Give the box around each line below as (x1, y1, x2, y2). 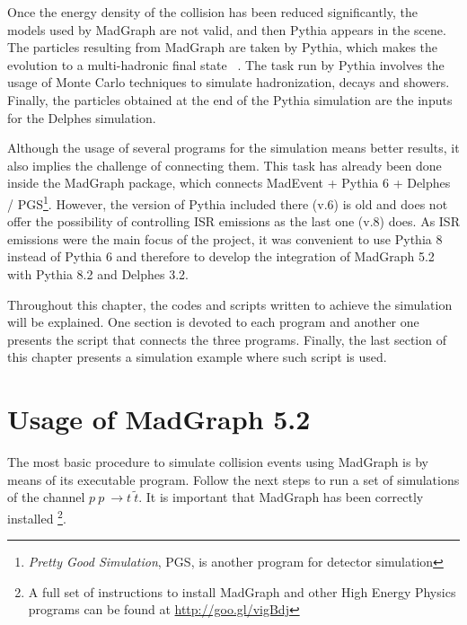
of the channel (7, 488, 85, 506)
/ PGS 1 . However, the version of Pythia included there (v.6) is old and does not (7, 191, 448, 213)
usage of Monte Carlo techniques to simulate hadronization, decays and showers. (7, 73, 450, 92)
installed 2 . (7, 506, 66, 527)
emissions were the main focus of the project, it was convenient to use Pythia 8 (7, 229, 443, 248)
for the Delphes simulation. (7, 108, 156, 127)
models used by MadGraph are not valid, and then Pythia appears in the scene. (7, 20, 446, 39)
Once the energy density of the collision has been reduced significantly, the (7, 3, 418, 21)
